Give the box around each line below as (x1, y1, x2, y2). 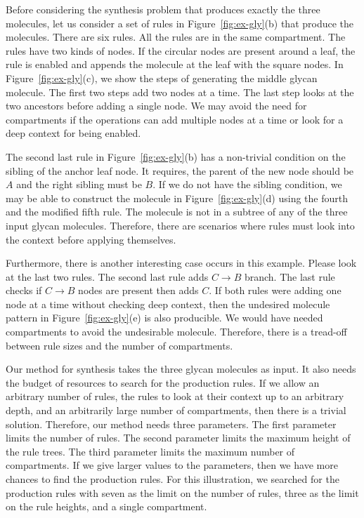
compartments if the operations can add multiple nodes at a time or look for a (6, 112, 344, 126)
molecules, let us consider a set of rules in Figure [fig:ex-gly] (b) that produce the (6, 15, 354, 30)
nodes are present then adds (78, 283, 199, 298)
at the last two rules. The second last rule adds (6, 269, 209, 284)
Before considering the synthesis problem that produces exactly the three (6, 2, 320, 16)
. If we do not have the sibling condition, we (152, 177, 342, 192)
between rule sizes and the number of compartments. (6, 338, 233, 352)
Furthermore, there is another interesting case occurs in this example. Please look (6, 255, 357, 270)
